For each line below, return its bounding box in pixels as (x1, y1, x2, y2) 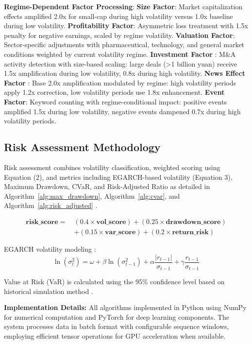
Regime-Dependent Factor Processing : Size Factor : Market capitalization (4, 1, 243, 11)
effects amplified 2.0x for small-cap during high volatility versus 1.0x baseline (4, 11, 233, 21)
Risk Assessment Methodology (4, 139, 161, 155)
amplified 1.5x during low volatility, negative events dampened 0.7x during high (4, 106, 241, 116)
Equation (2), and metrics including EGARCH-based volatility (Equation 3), (4, 172, 233, 182)
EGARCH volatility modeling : (4, 243, 96, 254)
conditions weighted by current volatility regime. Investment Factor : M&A (4, 49, 236, 59)
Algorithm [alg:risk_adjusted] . (4, 200, 98, 210)
